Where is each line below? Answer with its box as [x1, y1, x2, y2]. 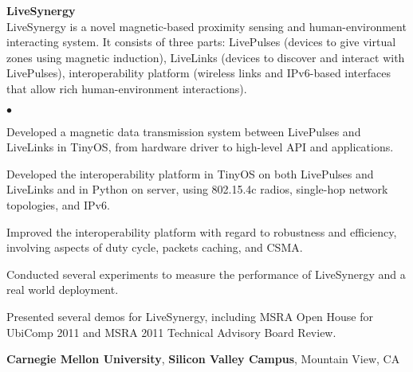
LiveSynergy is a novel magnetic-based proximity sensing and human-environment [6, 18, 407, 34]
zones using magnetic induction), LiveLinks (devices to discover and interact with [6, 49, 405, 65]
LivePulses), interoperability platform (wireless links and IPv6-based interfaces [6, 65, 391, 81]
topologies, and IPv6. [6, 196, 110, 213]
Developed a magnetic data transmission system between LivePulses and [6, 123, 361, 139]
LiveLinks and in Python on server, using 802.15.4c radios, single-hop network [6, 181, 388, 198]
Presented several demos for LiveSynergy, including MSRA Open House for [6, 307, 373, 324]
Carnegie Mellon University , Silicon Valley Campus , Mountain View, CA [6, 350, 400, 367]
